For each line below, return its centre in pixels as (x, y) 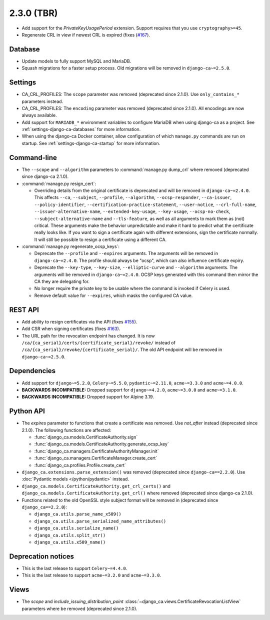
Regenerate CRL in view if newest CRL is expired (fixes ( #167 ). (86, 34)
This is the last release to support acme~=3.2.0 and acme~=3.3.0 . (91, 575)
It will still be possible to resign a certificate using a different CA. (100, 239)
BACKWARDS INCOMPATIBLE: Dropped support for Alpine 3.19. (88, 397)
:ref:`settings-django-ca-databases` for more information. (81, 129)
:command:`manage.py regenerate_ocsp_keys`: (71, 246)
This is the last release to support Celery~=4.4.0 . (74, 568)
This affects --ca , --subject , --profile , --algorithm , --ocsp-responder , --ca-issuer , (133, 197)
